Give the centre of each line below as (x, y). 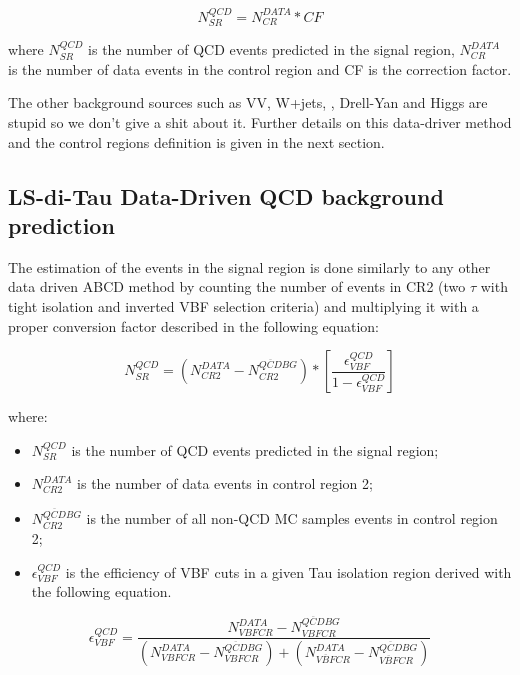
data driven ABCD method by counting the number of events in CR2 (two (237, 286)
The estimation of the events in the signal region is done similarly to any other (249, 266)
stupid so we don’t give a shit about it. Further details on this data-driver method (260, 122)
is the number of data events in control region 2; (225, 483)
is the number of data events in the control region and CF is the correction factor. (260, 68)
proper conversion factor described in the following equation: (193, 325)
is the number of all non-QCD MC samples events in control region (292, 518)
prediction (61, 224)
